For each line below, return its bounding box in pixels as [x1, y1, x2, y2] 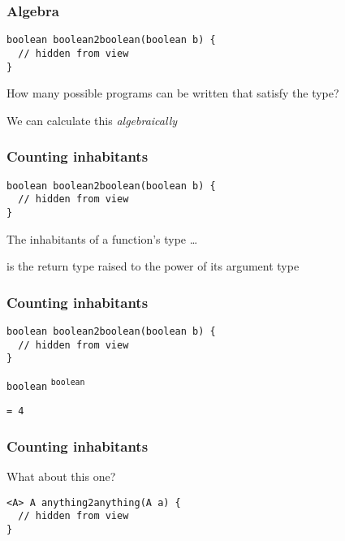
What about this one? [6, 468, 116, 485]
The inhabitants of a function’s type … [6, 230, 198, 247]
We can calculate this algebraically [6, 111, 178, 128]
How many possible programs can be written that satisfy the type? [6, 84, 339, 102]
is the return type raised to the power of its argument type [6, 258, 300, 275]
